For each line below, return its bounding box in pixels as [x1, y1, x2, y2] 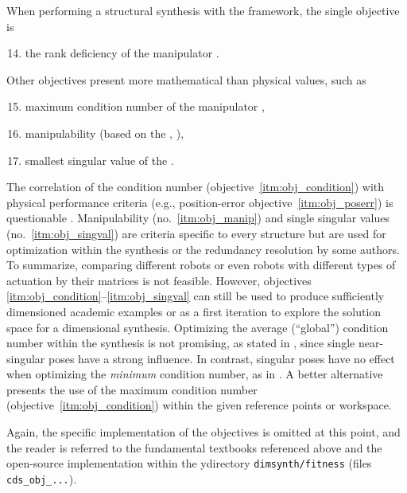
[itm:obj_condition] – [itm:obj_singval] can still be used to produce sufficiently [6, 288, 385, 304]
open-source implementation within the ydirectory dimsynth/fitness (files [6, 455, 372, 471]
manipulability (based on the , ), [25, 124, 184, 141]
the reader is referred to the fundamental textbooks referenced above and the [6, 439, 382, 456]
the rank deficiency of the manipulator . [25, 45, 219, 61]
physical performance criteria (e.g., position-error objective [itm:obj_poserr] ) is [6, 194, 393, 210]
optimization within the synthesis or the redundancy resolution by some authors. [6, 241, 400, 257]
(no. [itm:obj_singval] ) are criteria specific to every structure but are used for [6, 225, 386, 241]
